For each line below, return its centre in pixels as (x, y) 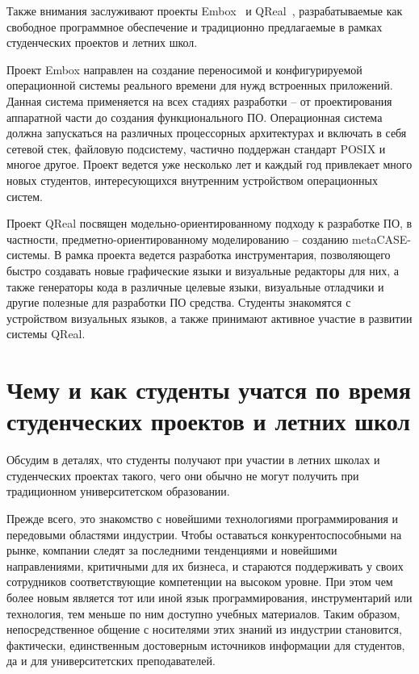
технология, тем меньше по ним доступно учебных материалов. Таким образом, (203, 613)
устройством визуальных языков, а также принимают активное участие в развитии (209, 318)
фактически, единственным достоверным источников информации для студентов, (206, 645)
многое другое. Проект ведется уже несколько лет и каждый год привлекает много (209, 164)
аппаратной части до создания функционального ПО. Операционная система (195, 117)
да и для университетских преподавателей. (111, 661)
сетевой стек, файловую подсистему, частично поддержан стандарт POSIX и (196, 148)
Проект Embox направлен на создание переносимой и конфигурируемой (184, 69)
